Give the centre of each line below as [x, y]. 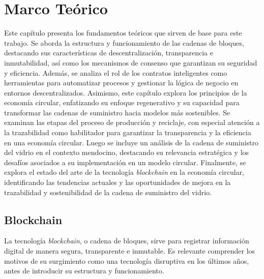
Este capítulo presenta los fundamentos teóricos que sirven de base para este [123, 33]
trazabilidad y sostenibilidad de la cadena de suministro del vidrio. [108, 192]
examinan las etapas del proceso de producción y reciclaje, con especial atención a [132, 122]
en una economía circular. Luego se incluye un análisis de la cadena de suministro [131, 142]
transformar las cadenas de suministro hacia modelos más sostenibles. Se [117, 112]
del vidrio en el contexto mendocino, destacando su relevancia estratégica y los [127, 152]
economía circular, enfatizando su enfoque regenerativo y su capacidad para [122, 102]
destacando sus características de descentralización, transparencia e [109, 53]
